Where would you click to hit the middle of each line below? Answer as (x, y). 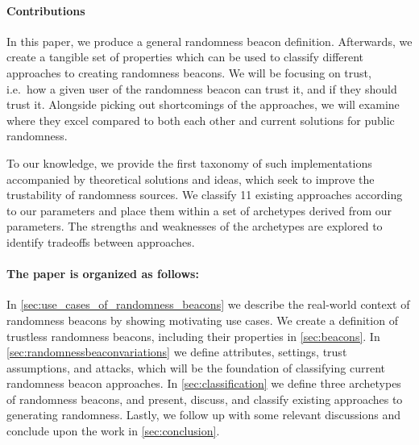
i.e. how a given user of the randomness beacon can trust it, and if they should (202, 88)
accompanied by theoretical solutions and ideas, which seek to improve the (191, 179)
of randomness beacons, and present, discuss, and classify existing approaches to (205, 399)
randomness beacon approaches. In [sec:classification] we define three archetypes (204, 383)
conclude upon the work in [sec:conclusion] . (113, 431)
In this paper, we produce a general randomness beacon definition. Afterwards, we (209, 41)
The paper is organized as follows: (103, 274)
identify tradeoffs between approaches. (101, 241)
